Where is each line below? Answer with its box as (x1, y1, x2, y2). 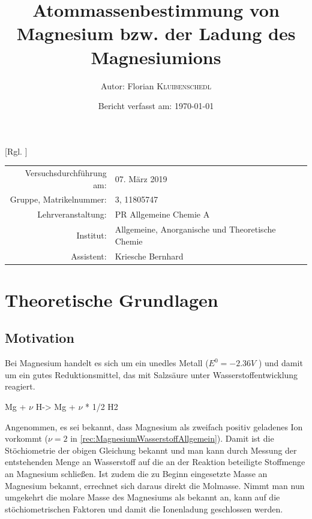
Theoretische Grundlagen (5, 287, 218, 312)
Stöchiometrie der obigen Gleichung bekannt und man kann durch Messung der (5, 443, 297, 456)
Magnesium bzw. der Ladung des (16, 21, 296, 46)
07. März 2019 (115, 172, 167, 185)
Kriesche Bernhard (115, 249, 184, 262)
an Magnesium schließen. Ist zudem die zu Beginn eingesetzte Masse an (5, 467, 268, 480)
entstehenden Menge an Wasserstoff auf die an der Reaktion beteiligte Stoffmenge (5, 455, 305, 468)
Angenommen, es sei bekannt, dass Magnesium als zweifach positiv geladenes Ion (5, 420, 303, 433)
